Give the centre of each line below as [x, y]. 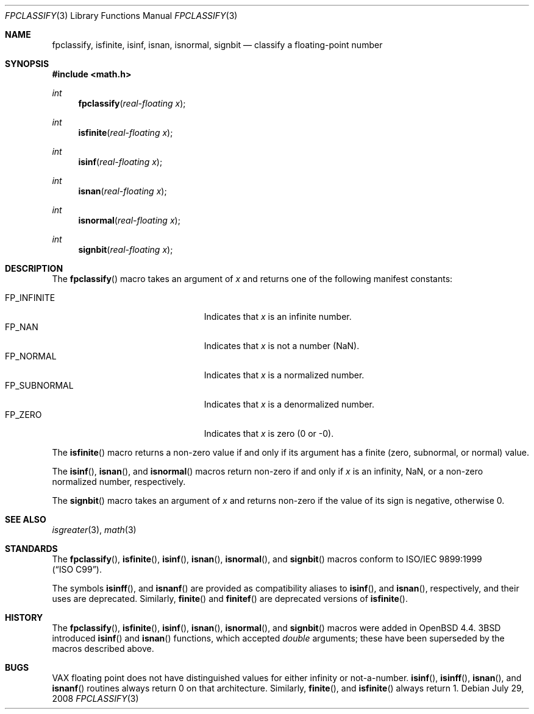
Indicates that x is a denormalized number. [289, 404]
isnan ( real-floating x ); [123, 191]
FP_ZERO [23, 415]
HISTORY [24, 617]
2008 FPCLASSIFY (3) [95, 698]
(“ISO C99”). [77, 569]
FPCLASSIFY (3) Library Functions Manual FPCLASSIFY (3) [121, 16]
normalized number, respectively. [119, 482]
